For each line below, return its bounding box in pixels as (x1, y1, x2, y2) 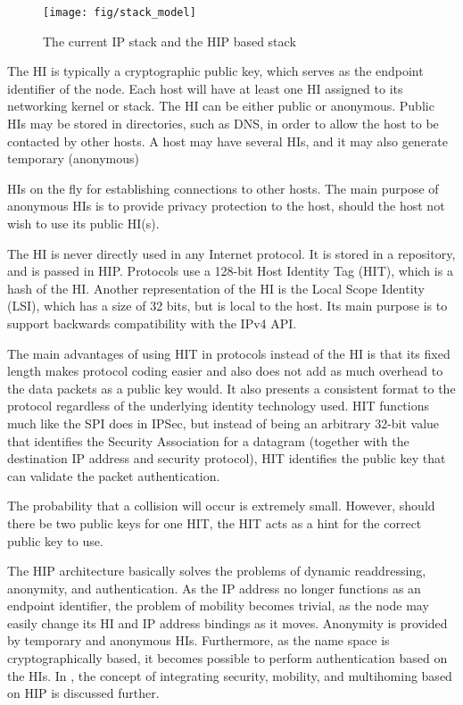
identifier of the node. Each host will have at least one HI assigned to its (7, 79, 403, 97)
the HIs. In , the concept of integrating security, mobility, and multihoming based (7, 666, 452, 684)
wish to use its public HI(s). (7, 214, 160, 232)
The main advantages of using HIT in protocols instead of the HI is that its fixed (7, 344, 451, 362)
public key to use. (7, 531, 103, 550)
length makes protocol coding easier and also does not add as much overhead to (7, 361, 443, 380)
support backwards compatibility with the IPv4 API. (7, 313, 297, 332)
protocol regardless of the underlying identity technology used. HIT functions (7, 396, 430, 415)
